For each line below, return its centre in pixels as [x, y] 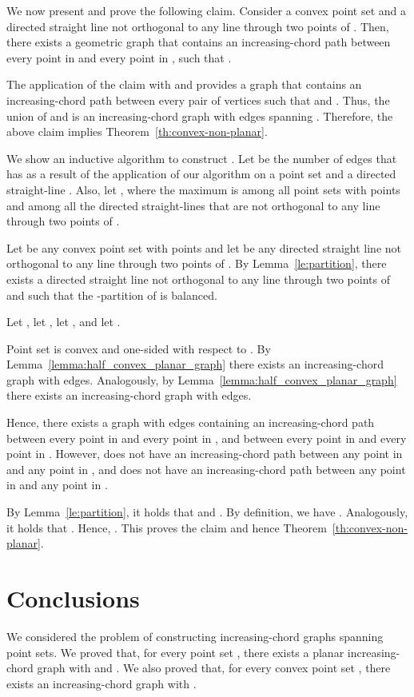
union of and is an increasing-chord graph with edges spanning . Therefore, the [200, 116]
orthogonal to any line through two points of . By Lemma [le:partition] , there [197, 263]
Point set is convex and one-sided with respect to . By [139, 348]
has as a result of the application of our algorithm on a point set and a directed [201, 174]
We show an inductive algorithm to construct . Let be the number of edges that [202, 158]
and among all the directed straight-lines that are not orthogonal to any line [193, 205]
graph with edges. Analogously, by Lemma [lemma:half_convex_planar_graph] [202, 379]
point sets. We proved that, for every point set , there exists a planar [175, 652]
